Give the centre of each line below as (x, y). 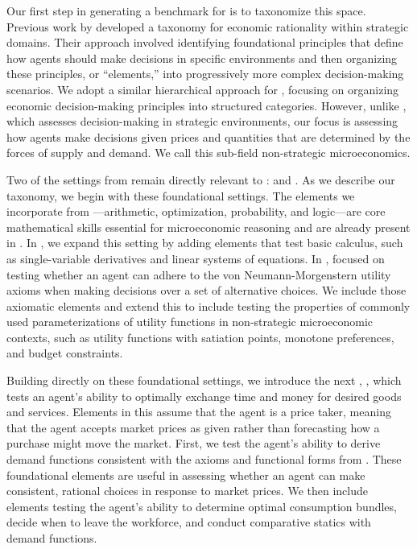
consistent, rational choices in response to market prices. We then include (187, 491)
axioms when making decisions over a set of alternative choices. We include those (206, 290)
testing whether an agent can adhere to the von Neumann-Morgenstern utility (199, 274)
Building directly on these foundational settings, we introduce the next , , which (204, 380)
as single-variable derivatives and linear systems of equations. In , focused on (196, 258)
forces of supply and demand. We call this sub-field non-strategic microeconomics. (208, 153)
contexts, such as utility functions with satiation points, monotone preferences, (200, 337)
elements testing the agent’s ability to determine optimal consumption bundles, (202, 506)
